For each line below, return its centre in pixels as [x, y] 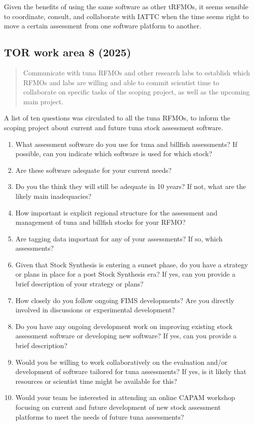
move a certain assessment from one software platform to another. [103, 26]
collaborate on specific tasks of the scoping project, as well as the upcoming [137, 92]
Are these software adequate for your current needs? [94, 170]
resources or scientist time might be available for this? [96, 381]
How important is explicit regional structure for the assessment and [116, 212]
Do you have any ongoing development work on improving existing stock [124, 326]
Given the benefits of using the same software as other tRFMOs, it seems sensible [126, 6]
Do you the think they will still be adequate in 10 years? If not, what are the [131, 186]
